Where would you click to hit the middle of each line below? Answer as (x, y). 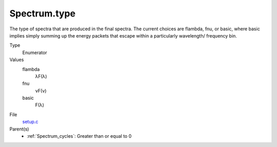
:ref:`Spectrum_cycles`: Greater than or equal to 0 (79, 136)
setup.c (30, 122)
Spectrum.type (43, 13)
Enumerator (35, 52)
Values (17, 60)
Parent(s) (19, 129)
